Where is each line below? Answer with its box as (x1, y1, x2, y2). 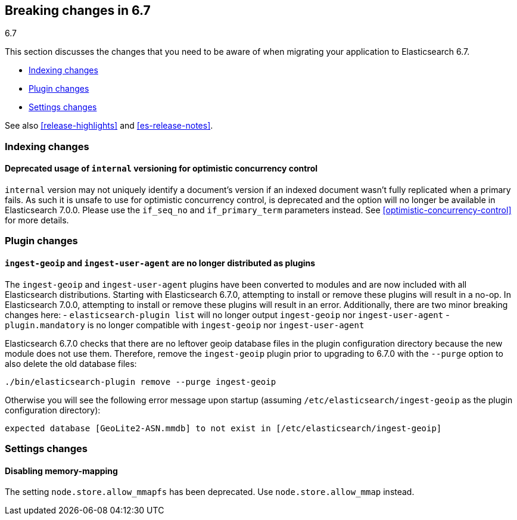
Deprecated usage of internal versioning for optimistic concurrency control (5, 163, 318, 174)
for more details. (5, 215, 69, 226)
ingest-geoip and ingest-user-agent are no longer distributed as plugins (5, 258, 316, 268)
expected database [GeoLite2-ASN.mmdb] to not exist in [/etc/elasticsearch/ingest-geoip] (5, 423, 442, 433)
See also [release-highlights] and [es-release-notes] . (5, 120, 213, 131)
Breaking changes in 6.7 (5, 3, 151, 18)
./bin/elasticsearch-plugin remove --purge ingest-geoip (5, 376, 276, 387)
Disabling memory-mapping (5, 465, 118, 476)
